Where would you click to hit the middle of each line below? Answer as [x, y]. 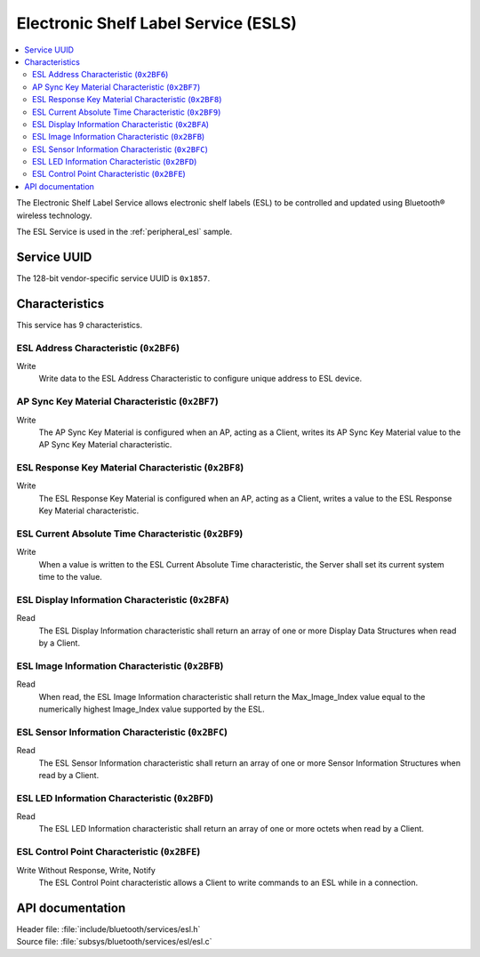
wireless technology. [54, 215]
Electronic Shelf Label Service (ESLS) [157, 23]
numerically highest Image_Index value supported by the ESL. [152, 709]
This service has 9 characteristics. [79, 325]
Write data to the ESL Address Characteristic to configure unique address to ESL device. [200, 379]
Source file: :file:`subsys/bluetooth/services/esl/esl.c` [114, 942]
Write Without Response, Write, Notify [86, 870]
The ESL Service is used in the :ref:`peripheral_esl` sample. [124, 232]
